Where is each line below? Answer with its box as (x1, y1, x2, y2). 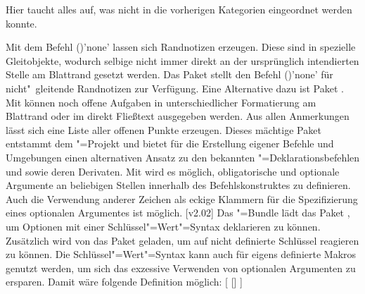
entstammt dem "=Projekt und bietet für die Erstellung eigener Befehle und (6, 136, 334, 151)
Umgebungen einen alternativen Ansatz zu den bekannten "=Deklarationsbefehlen (6, 149, 360, 164)
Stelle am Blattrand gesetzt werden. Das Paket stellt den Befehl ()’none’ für (6, 67, 333, 82)
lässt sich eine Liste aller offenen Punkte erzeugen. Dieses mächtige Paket (6, 122, 321, 137)
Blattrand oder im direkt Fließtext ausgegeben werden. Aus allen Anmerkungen (6, 109, 350, 123)
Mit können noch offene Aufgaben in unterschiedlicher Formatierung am (6, 94, 316, 109)
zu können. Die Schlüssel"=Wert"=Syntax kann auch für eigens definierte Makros (6, 247, 357, 262)
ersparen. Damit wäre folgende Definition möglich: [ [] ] (6, 274, 243, 289)
